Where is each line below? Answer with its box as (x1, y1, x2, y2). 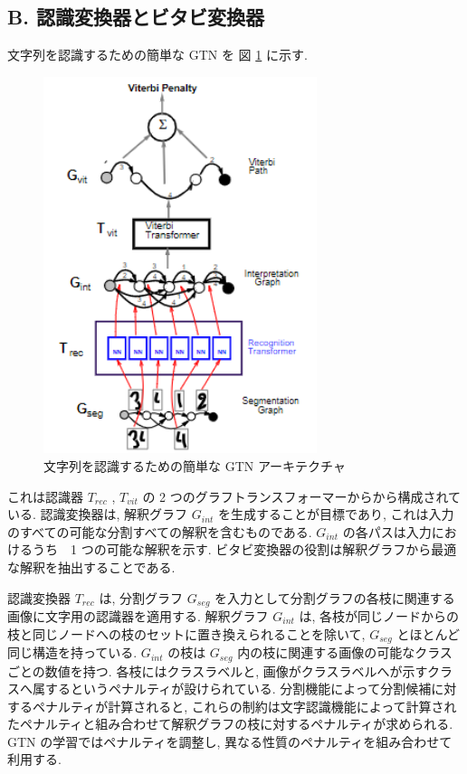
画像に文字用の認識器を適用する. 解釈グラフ (7, 607, 269, 626)
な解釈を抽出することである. (7, 557, 176, 576)
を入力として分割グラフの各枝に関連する (214, 588, 455, 607)
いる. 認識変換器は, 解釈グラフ (7, 505, 188, 524)
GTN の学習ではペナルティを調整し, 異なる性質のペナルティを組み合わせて (7, 732, 453, 750)
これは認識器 (7, 486, 83, 505)
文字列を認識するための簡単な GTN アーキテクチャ (43, 457, 346, 475)
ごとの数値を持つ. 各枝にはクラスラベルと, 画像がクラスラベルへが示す (7, 661, 427, 680)
